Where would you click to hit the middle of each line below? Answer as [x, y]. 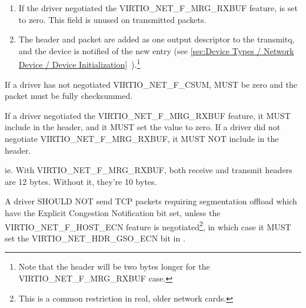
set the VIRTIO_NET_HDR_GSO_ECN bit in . [95, 238]
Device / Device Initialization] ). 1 [79, 64]
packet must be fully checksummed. [69, 96]
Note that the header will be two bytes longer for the [114, 266]
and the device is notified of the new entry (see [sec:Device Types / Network [156, 50]
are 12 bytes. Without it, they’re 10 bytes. [81, 181]
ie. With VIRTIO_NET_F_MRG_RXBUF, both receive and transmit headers [149, 170]
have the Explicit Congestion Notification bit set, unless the [113, 212]
